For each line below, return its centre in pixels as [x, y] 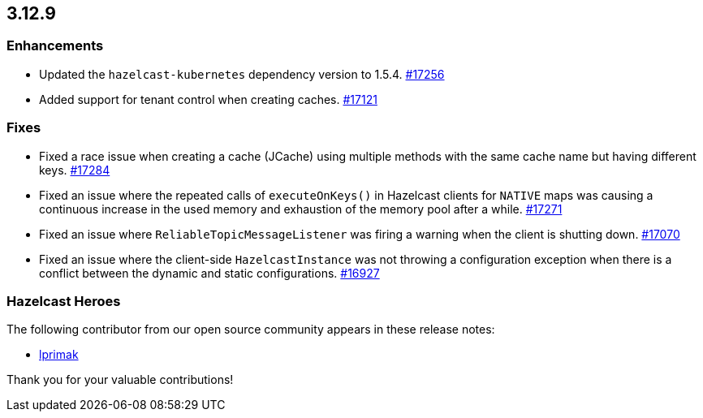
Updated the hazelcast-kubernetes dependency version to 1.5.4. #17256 [242, 74]
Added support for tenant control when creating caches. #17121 [208, 99]
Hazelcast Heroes [64, 301]
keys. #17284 [75, 170]
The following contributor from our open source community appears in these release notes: [251, 330]
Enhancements [55, 46]
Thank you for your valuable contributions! [120, 380]
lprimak [59, 355]
